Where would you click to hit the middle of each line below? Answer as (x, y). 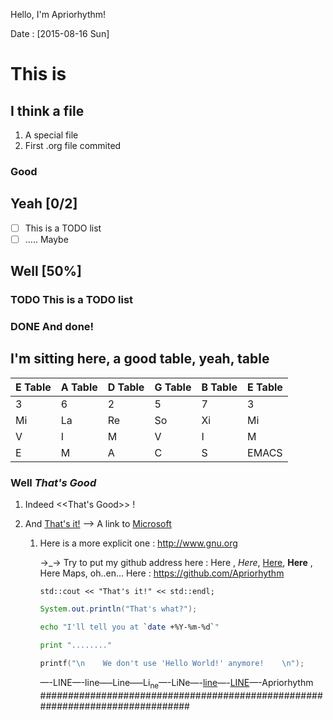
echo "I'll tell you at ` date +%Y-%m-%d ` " (129, 627)
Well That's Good (53, 482)
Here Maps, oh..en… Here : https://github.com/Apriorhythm (162, 573)
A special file (51, 135)
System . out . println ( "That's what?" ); (118, 609)
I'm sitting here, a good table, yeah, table (140, 359)
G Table (173, 387)
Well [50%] (46, 271)
